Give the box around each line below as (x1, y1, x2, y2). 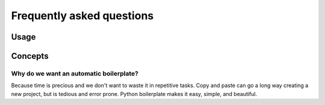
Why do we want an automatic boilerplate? (11, 69, 138, 77)
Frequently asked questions (11, 9, 154, 22)
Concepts (11, 51, 49, 61)
